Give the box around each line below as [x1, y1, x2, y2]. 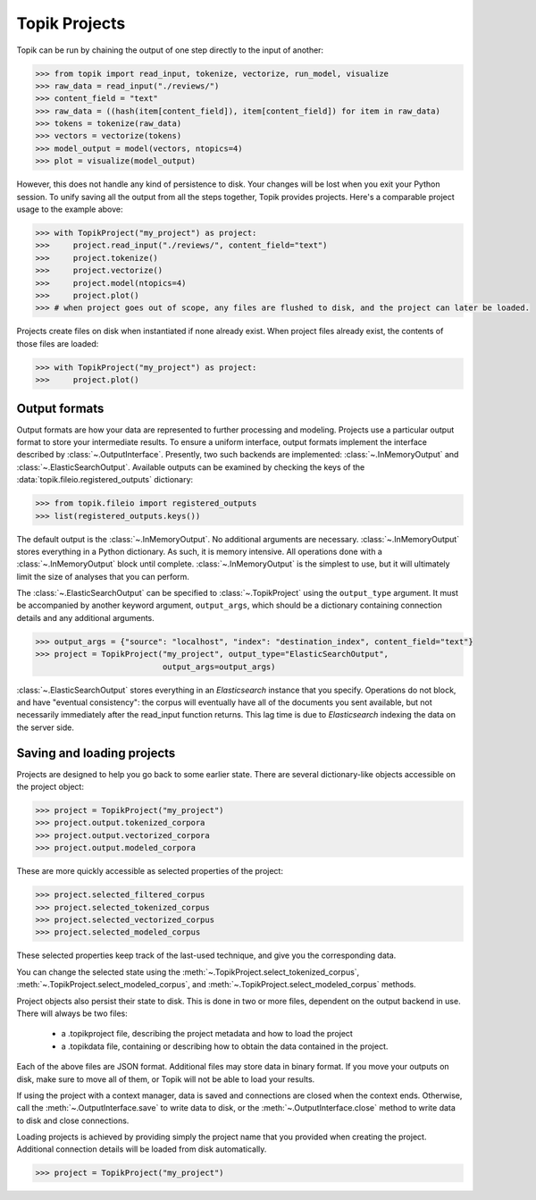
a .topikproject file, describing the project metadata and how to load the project [61, 1028, 353, 1039]
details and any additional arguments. [16, 612, 155, 623]
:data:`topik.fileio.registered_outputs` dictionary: [16, 474, 194, 485]
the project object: [16, 782, 85, 793]
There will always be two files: [16, 1008, 129, 1019]
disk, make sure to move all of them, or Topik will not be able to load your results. [16, 1073, 315, 1085]
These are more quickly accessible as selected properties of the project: [16, 866, 283, 877]
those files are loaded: [16, 338, 99, 348]
